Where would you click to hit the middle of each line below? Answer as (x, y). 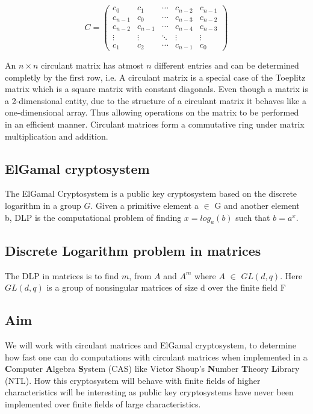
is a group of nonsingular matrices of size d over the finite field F (166, 287)
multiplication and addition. (57, 136)
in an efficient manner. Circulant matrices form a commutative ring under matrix (155, 124)
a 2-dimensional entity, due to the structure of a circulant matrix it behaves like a (156, 100)
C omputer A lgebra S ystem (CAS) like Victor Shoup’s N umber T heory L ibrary (152, 369)
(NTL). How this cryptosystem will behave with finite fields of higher (133, 380)
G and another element (257, 205)
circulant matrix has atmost (92, 65)
